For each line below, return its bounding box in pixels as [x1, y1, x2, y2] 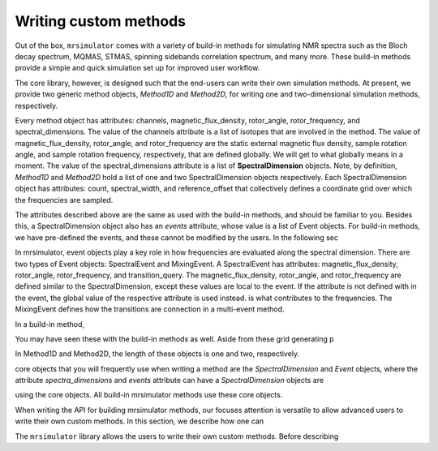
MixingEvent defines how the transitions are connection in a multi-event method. [15, 304, 285, 314]
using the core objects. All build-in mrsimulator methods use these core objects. [15, 390, 283, 400]
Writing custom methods [15, 12, 187, 30]
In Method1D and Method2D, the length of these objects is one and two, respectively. [15, 349, 300, 359]
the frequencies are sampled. [15, 195, 114, 204]
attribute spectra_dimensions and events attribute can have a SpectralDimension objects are [15, 376, 324, 385]
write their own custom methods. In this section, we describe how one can [15, 416, 264, 426]
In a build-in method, [15, 319, 85, 329]
